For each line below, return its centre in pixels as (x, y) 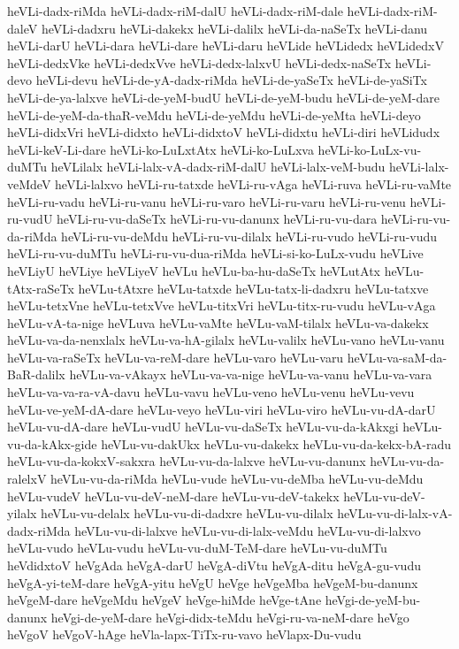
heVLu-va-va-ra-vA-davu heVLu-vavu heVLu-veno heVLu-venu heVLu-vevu (211, 392)
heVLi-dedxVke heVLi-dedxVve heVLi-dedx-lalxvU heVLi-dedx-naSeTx (199, 62)
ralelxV (27, 479)
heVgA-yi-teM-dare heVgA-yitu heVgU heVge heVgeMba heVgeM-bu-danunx (213, 582)
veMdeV (29, 183)
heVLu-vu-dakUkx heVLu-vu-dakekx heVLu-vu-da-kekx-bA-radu (276, 443)
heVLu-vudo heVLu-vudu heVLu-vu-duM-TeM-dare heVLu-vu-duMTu (197, 548)
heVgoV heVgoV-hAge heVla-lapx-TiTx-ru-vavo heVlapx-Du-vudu (184, 634)
